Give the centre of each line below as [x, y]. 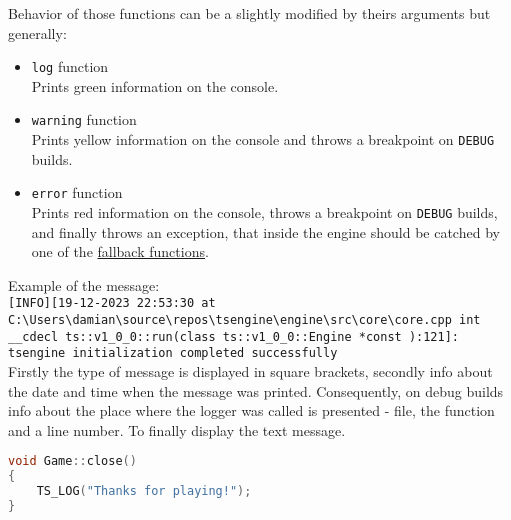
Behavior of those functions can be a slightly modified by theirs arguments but [249, 13]
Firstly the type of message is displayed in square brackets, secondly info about [250, 371]
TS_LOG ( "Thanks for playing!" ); [144, 491]
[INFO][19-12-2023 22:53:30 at [112, 303]
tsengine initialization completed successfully [173, 353]
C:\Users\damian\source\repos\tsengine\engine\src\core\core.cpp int [244, 320]
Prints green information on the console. [155, 85]
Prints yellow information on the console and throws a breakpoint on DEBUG [263, 139]
